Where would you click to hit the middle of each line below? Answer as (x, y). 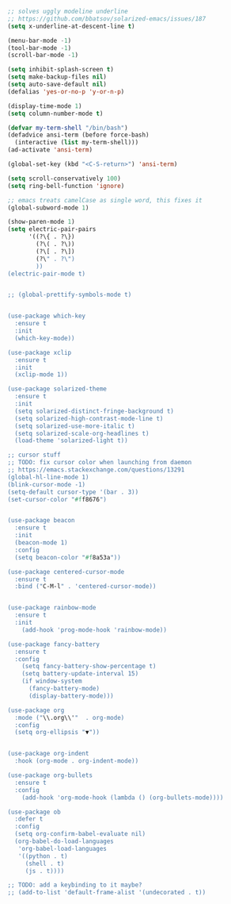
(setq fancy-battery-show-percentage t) (89, 667)
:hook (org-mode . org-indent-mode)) (77, 761)
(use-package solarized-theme (57, 389)
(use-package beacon (42, 521)
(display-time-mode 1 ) (45, 106)
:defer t (29, 819)
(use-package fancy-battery (54, 644)
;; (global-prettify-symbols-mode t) (70, 295)
